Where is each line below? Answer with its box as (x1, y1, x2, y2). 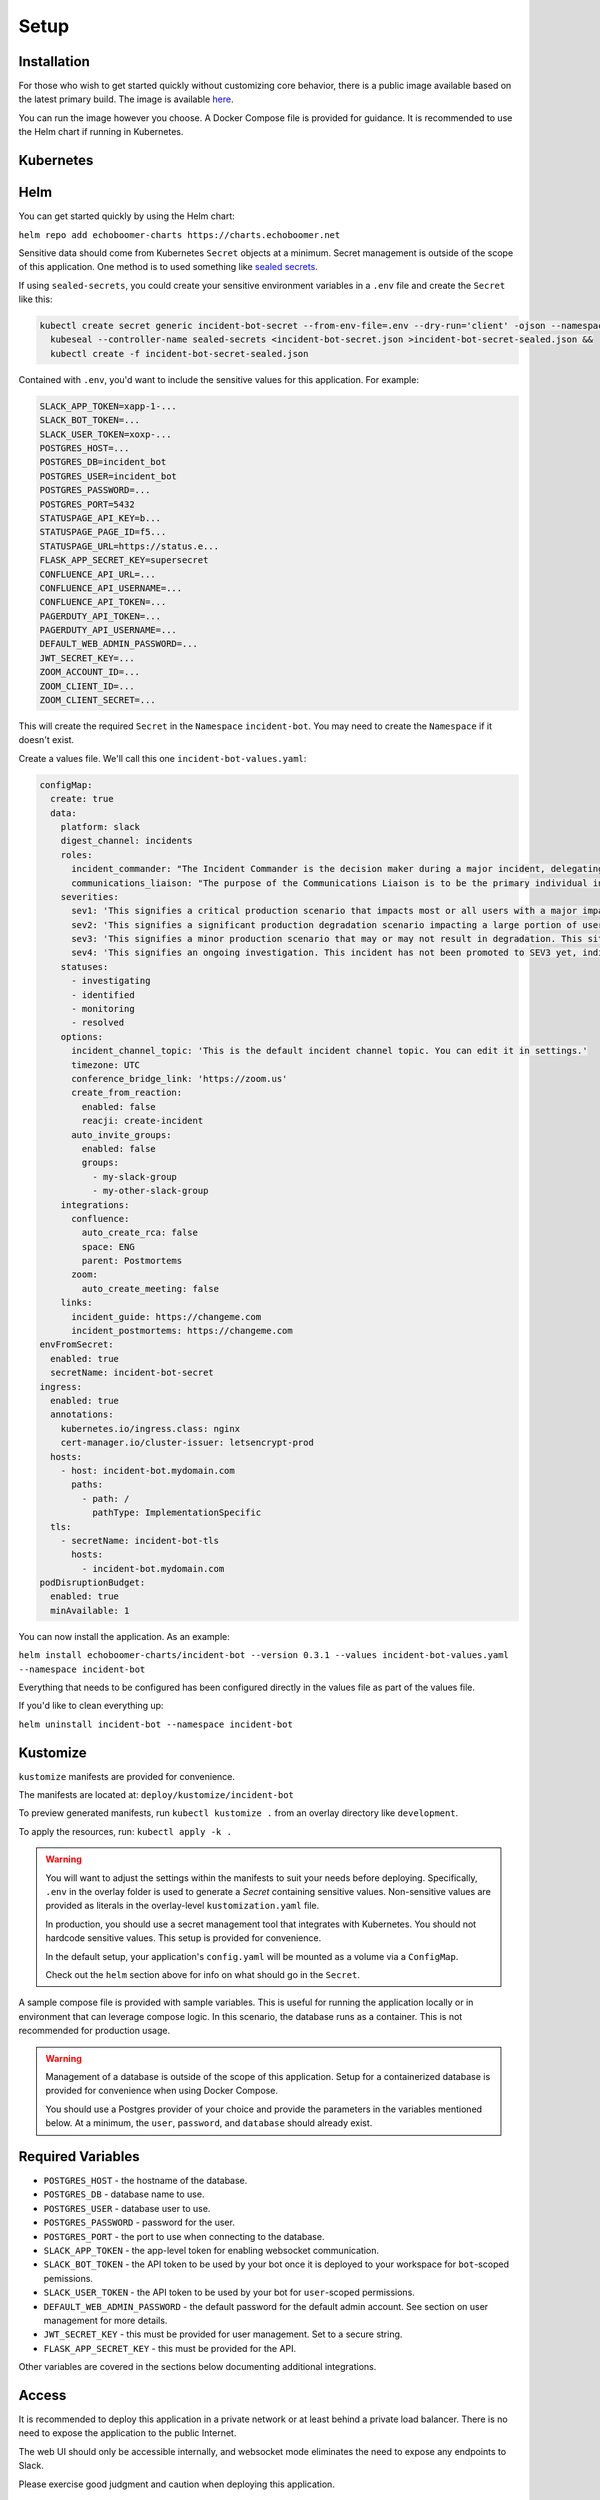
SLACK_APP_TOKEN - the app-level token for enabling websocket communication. (43, 2244, 380, 2256)
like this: (18, 293, 53, 305)
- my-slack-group (91, 1171, 177, 1182)
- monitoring (71, 1003, 135, 1015)
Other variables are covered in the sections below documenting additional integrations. (18, 2361, 377, 2373)
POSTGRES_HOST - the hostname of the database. (43, 2175, 248, 2187)
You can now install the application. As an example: (18, 1630, 230, 1642)
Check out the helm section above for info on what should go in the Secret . (45, 1968, 360, 1980)
